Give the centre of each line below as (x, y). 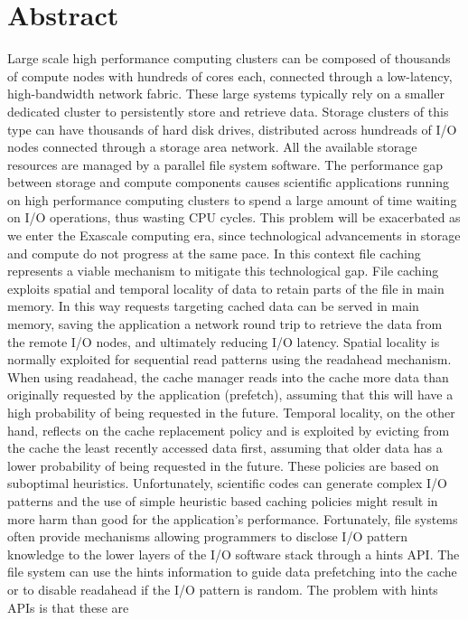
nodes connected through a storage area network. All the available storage (212, 147)
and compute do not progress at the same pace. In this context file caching (214, 253)
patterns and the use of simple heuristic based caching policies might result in (223, 500)
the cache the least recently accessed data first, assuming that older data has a (225, 448)
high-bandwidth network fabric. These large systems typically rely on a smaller (226, 94)
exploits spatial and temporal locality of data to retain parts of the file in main (226, 288)
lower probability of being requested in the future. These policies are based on (223, 465)
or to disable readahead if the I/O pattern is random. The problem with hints (223, 589)
